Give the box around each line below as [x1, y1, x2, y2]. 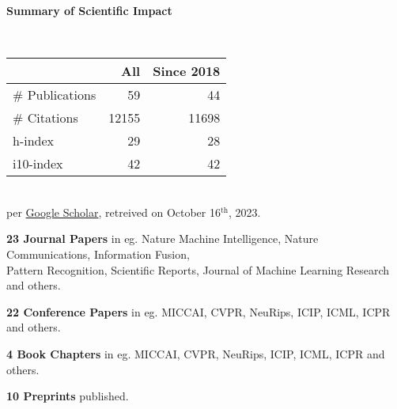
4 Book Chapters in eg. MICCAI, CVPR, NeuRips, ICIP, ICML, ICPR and [6, 345, 385, 362]
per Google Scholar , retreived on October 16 [6, 203, 221, 220]
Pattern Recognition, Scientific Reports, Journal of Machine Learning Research [6, 261, 390, 278]
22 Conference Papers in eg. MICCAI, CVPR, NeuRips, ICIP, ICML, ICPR [6, 303, 391, 320]
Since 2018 [153, 62, 221, 81]
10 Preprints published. [6, 388, 129, 404]
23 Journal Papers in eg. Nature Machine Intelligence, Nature [6, 230, 319, 247]
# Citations [13, 108, 78, 127]
